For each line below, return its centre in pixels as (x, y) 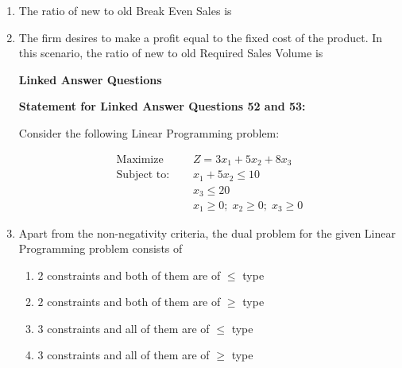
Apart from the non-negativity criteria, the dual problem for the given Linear (207, 232)
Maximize (140, 159)
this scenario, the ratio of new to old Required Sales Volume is (171, 53)
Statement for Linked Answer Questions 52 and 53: (162, 106)
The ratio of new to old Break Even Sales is (125, 10)
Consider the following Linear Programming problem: (149, 132)
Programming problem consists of (100, 248)
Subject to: (143, 175)
